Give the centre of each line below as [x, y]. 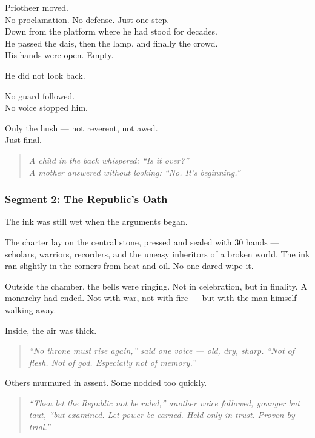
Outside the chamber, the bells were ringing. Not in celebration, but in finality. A [156, 286]
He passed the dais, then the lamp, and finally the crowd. [111, 43]
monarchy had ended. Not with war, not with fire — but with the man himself [151, 298]
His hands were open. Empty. [59, 55]
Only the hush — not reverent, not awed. [81, 128]
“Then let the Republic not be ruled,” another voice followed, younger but [164, 403]
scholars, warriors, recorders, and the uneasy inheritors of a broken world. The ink [157, 254]
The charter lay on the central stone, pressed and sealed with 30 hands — [142, 241]
